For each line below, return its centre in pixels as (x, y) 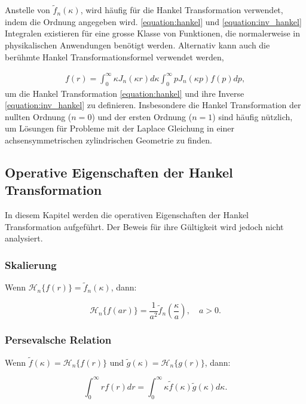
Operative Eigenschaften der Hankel (119, 172)
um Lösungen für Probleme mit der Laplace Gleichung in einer (120, 128)
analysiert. (24, 238)
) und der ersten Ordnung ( (142, 116)
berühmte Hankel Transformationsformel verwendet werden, (114, 56)
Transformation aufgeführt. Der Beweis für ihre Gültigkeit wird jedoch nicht (144, 226)
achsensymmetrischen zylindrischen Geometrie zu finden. (109, 140)
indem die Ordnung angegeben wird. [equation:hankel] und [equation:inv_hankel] (153, 21)
